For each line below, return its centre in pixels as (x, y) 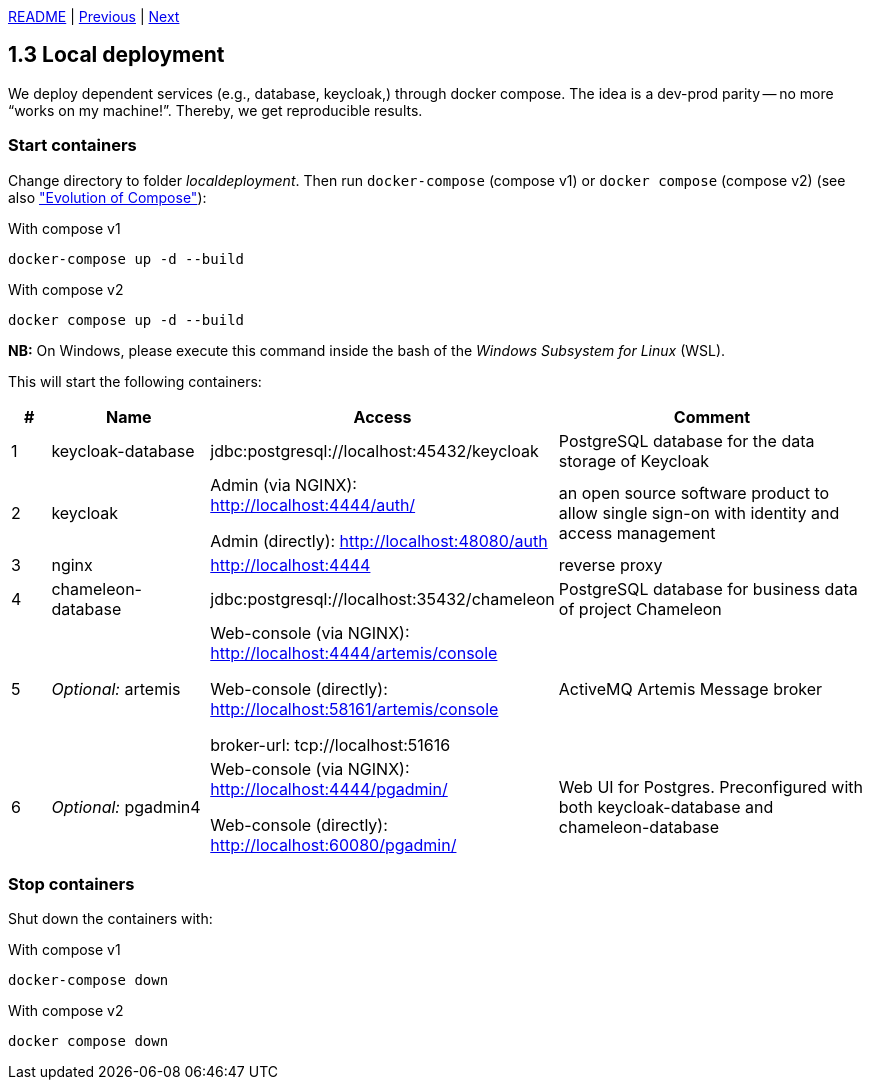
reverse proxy (610, 564)
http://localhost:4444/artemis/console (354, 652)
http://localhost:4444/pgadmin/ (329, 788)
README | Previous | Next (94, 16)
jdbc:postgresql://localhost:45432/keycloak (374, 450)
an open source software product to (694, 492)
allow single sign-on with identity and (699, 512)
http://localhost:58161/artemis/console (354, 708)
